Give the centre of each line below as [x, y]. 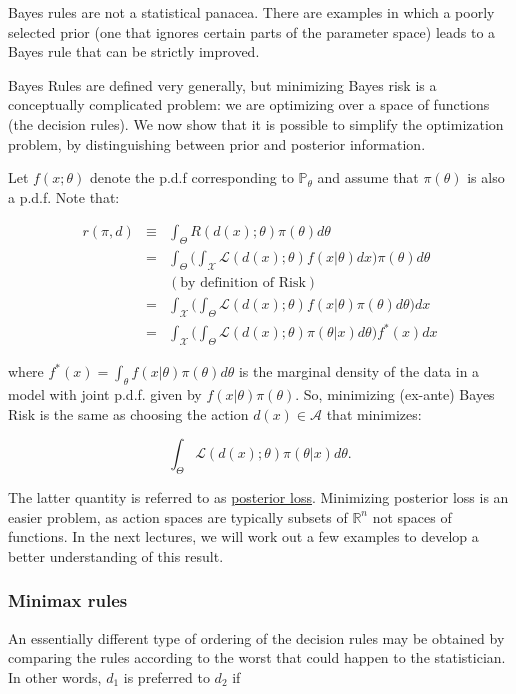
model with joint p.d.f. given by [105, 393]
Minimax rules [68, 600]
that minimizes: [374, 413]
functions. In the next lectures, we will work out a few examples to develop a [243, 536]
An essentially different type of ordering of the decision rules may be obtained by [256, 637]
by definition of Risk [243, 283]
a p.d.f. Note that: [64, 196]
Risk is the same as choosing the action [128, 413]
